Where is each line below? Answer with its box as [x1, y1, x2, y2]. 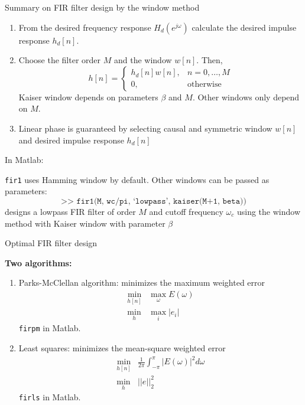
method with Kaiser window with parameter [5, 217, 166, 229]
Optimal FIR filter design [5, 237, 98, 249]
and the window [113, 54, 172, 66]
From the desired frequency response [18, 21, 151, 33]
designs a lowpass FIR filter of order [5, 205, 136, 217]
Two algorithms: [5, 256, 72, 269]
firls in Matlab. [18, 391, 81, 403]
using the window [236, 205, 301, 217]
